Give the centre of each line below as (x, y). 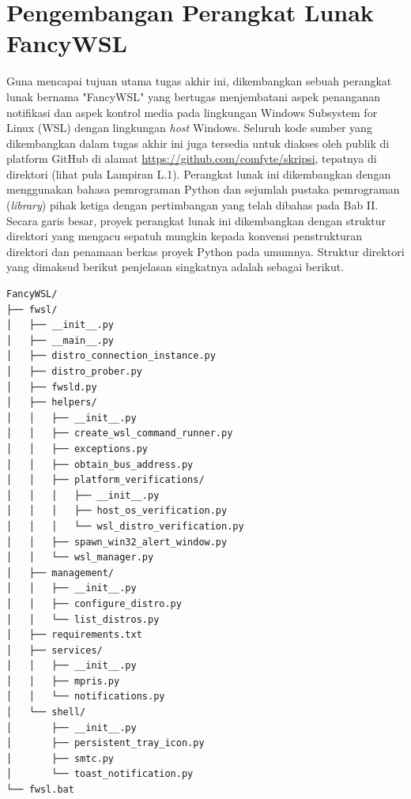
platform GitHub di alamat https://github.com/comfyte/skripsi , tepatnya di (192, 158)
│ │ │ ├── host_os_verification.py (117, 511)
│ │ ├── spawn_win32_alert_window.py (117, 542)
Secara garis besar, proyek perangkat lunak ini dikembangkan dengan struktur (196, 220)
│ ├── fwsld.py (52, 387)
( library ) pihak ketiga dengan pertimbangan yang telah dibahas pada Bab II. (192, 205)
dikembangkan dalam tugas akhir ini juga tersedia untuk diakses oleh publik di (198, 143)
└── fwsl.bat (40, 790)
